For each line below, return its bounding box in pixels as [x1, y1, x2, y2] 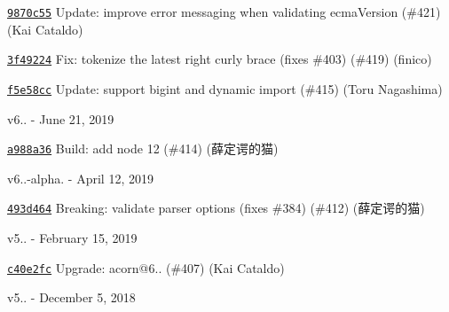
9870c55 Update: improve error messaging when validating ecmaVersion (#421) [7, 3, 441, 20]
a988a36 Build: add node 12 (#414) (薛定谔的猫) [7, 139, 279, 158]
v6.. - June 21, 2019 [7, 109, 114, 128]
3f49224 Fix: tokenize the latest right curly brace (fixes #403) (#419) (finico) [7, 50, 432, 68]
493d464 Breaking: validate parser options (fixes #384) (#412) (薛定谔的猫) [7, 199, 425, 217]
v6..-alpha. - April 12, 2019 [7, 168, 154, 187]
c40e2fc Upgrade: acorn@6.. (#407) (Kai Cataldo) [7, 258, 285, 277]
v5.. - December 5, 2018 [7, 288, 136, 307]
